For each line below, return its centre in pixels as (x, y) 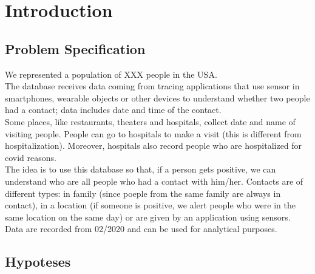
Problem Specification (75, 48)
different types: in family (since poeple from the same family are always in (143, 193)
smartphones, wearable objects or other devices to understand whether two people (157, 98)
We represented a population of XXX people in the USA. (111, 74)
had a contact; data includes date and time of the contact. (113, 110)
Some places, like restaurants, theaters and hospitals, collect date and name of (150, 121)
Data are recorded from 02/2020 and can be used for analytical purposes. (141, 229)
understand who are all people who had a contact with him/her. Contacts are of (154, 181)
